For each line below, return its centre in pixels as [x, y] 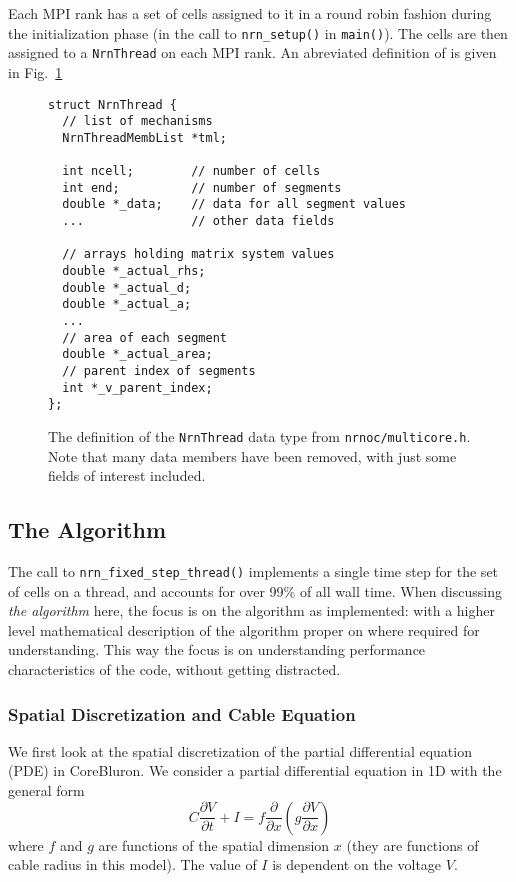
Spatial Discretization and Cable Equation [182, 713]
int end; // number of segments [202, 187]
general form [46, 790]
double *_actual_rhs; [134, 271]
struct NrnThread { [112, 104]
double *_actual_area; [137, 354]
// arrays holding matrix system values [198, 254]
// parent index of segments [159, 371]
